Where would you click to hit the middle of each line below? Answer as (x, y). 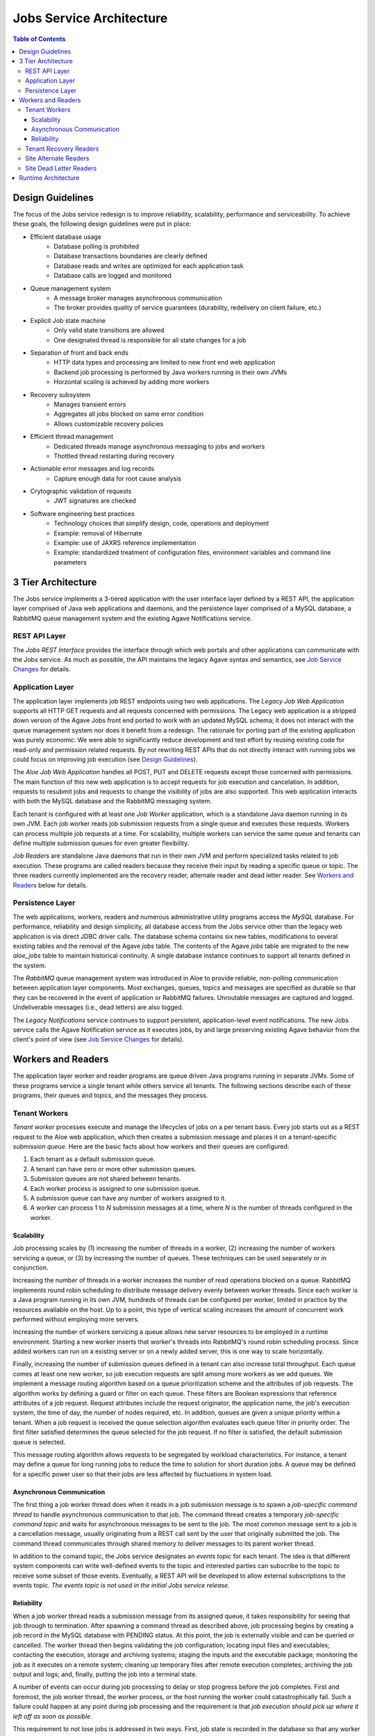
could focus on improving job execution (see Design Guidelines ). (105, 759)
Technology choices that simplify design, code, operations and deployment (161, 524)
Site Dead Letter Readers (61, 168)
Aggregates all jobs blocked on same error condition (129, 414)
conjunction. (31, 1267)
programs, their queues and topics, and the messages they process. (110, 1095)
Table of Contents (39, 39)
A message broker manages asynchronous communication (138, 298)
